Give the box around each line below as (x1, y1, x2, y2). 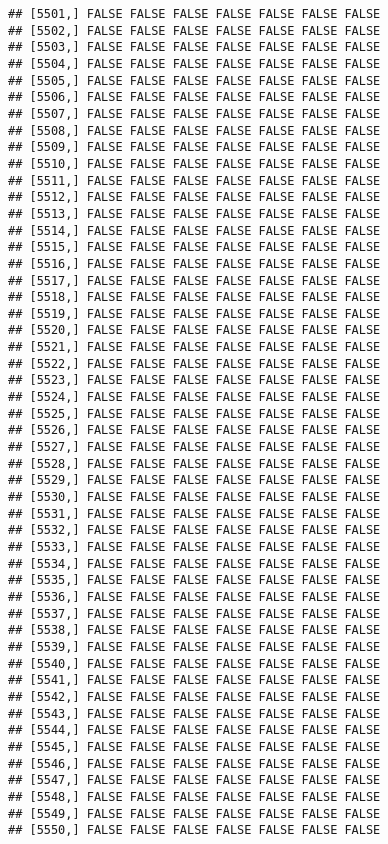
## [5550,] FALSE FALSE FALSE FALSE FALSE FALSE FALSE (8, 823, 381, 838)
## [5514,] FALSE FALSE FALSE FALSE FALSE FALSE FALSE (8, 223, 381, 238)
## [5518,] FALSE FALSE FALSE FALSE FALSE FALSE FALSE (8, 290, 381, 305)
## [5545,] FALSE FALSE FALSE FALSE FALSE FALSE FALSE (8, 739, 381, 754)
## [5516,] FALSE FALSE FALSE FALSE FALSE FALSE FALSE (8, 256, 381, 271)
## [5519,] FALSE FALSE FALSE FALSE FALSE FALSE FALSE (8, 306, 381, 321)
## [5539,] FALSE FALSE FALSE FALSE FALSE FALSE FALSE (8, 639, 381, 654)
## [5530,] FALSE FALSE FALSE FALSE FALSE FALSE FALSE (8, 490, 381, 505)
